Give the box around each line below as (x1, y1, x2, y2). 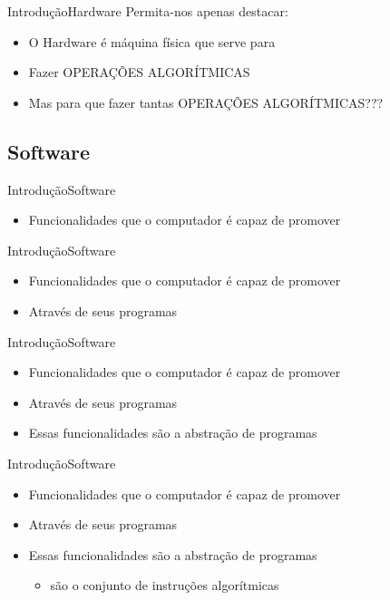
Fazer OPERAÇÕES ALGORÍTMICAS (28, 63, 250, 82)
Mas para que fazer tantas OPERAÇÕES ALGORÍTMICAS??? (28, 92, 384, 111)
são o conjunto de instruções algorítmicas (50, 576, 279, 595)
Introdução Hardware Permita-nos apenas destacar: (7, 2, 288, 20)
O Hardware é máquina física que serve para (28, 32, 276, 51)
